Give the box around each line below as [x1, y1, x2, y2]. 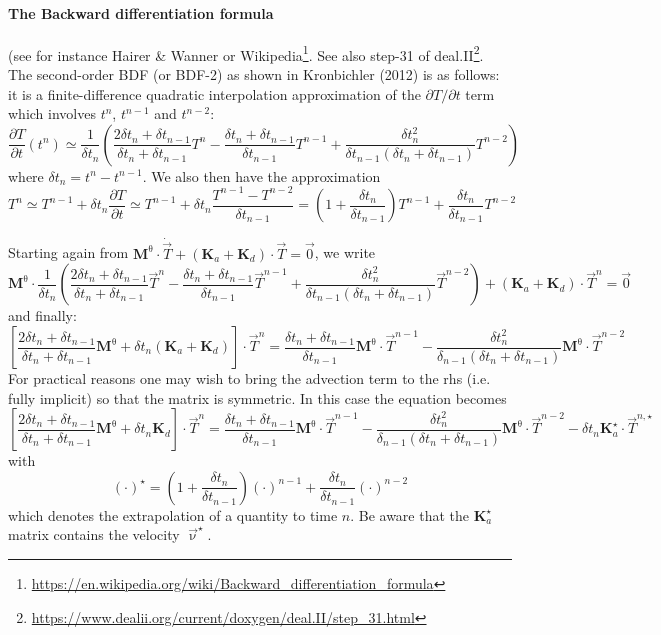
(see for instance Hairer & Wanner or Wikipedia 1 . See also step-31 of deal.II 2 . [8, 41, 484, 65]
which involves [8, 103, 96, 124]
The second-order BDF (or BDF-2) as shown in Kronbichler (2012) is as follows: [8, 64, 500, 85]
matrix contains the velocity [8, 524, 180, 545]
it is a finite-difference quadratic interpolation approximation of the [8, 83, 421, 104]
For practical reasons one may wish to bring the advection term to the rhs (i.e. [8, 368, 491, 389]
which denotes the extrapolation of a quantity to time [8, 504, 338, 525]
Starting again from [8, 242, 129, 263]
